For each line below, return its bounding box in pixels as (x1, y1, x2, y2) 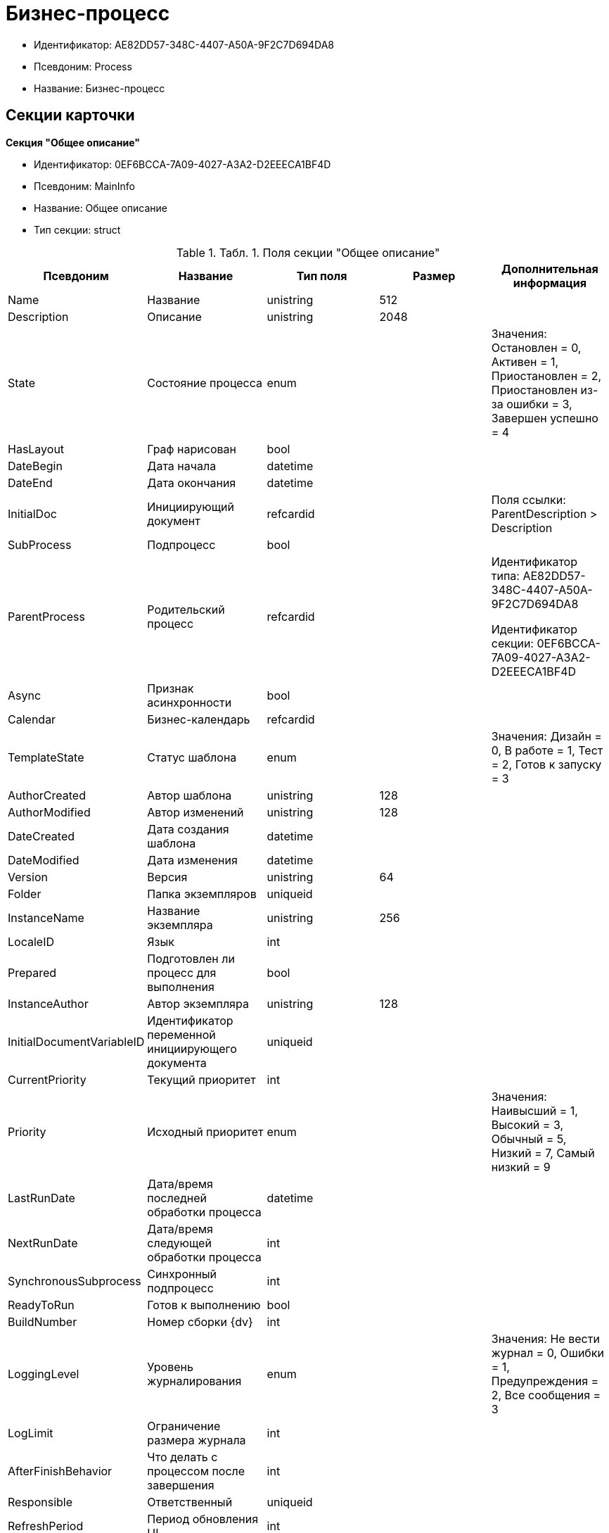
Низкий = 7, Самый (491, 1145, 595, 1160)
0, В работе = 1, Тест (491, 743, 603, 757)
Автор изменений (147, 805, 244, 819)
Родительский (147, 602, 225, 617)
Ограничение (147, 1418, 221, 1433)
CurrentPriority (8, 1072, 86, 1087)
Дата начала (147, 458, 217, 473)
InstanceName (8, 910, 84, 925)
